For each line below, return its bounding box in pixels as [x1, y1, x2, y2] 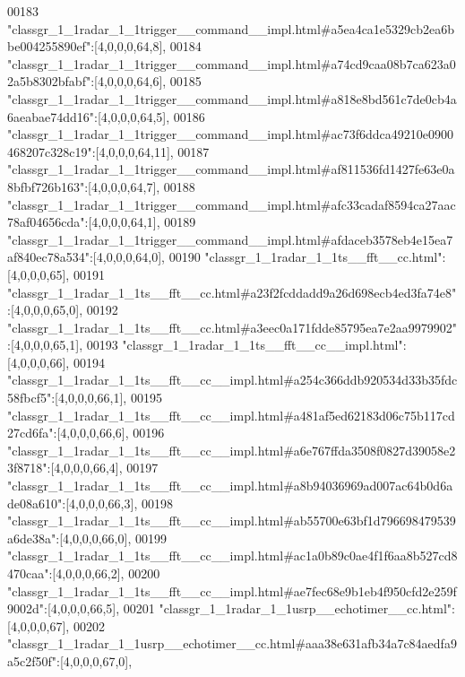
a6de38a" [7, 528, 56, 547]
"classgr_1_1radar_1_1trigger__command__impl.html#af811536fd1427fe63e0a [7, 160, 455, 178]
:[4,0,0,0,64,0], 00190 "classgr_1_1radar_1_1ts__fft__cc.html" [89, 247, 443, 266]
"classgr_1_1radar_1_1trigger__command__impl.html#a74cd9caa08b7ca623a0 [7, 54, 456, 73]
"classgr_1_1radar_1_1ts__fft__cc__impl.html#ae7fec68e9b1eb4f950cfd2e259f [7, 581, 457, 600]
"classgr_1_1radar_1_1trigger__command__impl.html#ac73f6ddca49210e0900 [7, 125, 453, 143]
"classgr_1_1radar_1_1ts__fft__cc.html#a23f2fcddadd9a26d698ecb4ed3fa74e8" [7, 282, 457, 301]
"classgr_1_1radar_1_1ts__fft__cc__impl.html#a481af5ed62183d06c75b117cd [7, 405, 455, 424]
